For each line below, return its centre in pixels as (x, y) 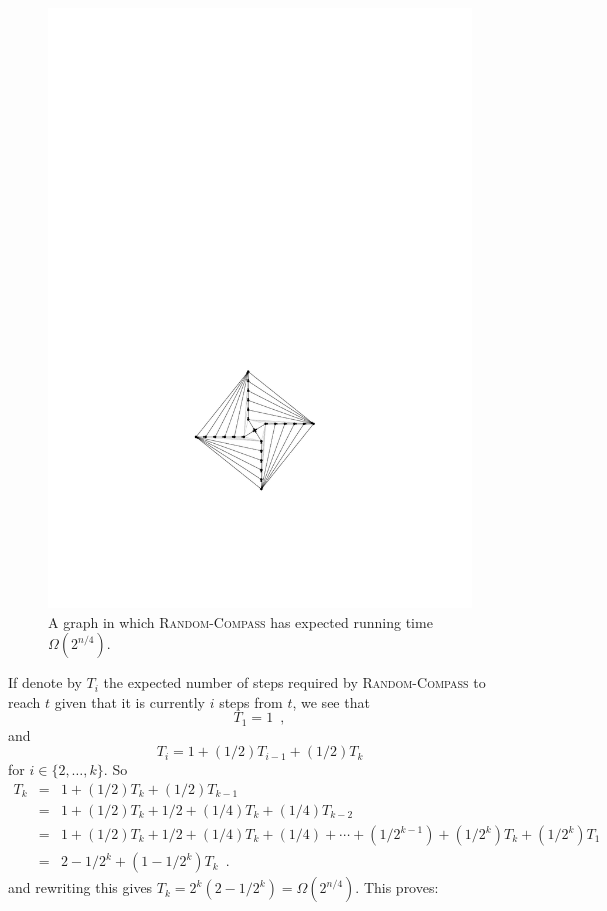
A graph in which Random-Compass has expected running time (240, 621)
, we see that (331, 701)
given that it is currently (129, 701)
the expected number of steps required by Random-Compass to (294, 682)
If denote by (45, 682)
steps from (251, 701)
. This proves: (397, 887)
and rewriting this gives (80, 887)
